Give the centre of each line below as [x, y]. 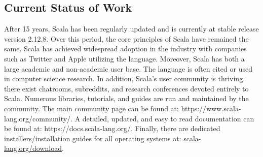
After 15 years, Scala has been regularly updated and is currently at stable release [131, 29]
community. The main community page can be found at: [91, 108]
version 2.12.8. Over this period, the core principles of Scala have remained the [126, 38]
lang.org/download [33, 148]
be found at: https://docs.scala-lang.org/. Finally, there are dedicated [112, 128]
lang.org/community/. [39, 118]
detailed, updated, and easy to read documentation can [168, 118]
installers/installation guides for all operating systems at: [93, 138]
